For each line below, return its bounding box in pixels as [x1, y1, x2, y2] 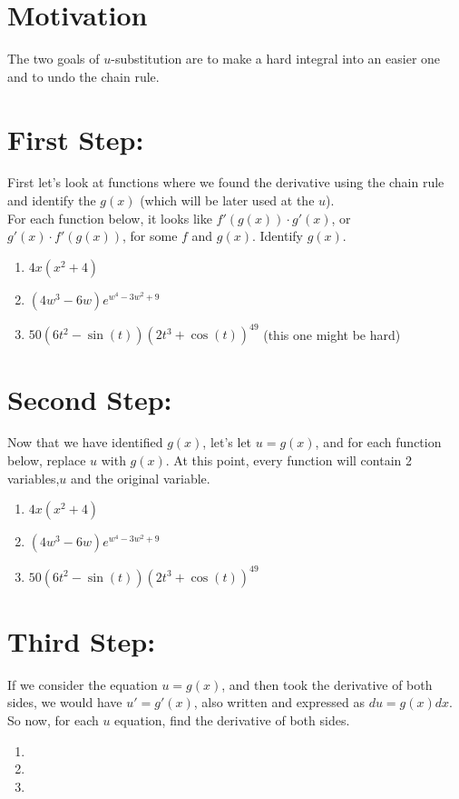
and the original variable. [70, 468, 210, 487]
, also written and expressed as [193, 693, 365, 712]
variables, [7, 468, 60, 487]
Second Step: [7, 380, 172, 417]
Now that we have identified [7, 433, 163, 452]
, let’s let [202, 433, 252, 452]
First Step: [7, 120, 144, 157]
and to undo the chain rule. [7, 66, 160, 85]
